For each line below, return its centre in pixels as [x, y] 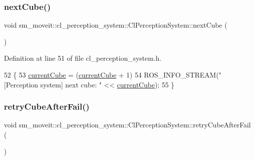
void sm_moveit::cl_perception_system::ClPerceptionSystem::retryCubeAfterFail [127, 125]
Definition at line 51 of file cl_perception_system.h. [83, 58]
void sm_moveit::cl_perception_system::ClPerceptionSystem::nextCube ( [116, 25]
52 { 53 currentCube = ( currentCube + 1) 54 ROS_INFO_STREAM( [111, 75]
